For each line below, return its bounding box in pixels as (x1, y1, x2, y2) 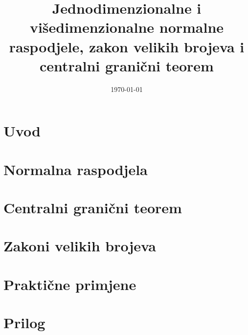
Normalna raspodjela (3, 159, 148, 179)
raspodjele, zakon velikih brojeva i (9, 36, 245, 56)
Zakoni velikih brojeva (3, 236, 156, 256)
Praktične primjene (3, 274, 136, 294)
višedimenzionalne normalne (29, 17, 224, 37)
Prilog (3, 313, 45, 333)
